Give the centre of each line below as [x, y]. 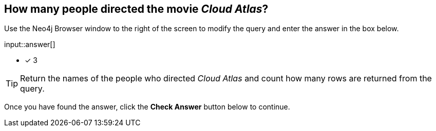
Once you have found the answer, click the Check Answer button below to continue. [147, 107]
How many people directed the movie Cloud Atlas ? [136, 9]
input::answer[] [30, 45]
